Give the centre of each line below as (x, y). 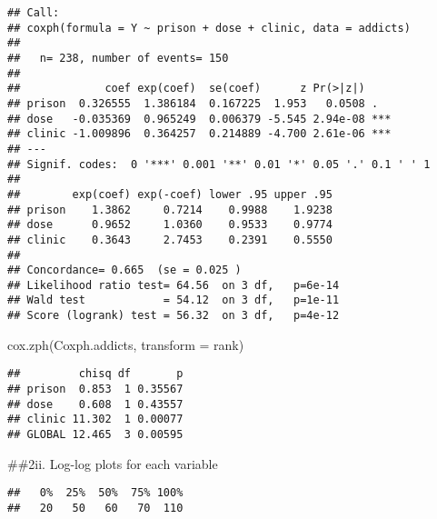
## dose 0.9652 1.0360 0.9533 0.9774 (170, 225)
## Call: (34, 13)
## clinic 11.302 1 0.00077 (95, 419)
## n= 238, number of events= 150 (118, 58)
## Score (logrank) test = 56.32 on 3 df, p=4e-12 (174, 316)
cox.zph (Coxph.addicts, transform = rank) (126, 344)
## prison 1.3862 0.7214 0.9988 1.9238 (170, 210)
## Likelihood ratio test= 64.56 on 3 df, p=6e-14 (174, 285)
